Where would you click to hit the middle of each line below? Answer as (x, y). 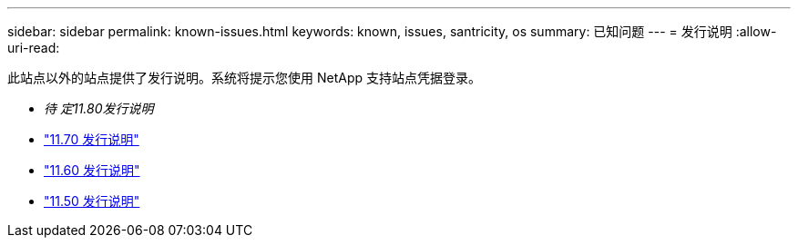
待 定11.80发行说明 (99, 108)
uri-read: (34, 48)
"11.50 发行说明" (92, 201)
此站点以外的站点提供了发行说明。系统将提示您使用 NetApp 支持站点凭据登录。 (244, 78)
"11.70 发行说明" (92, 139)
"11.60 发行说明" (92, 170)
